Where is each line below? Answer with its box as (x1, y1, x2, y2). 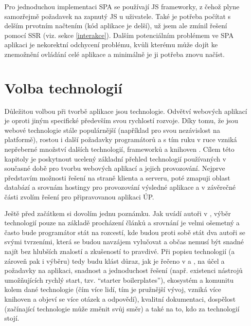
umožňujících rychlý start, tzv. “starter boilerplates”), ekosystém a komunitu (4, 274, 234, 285)
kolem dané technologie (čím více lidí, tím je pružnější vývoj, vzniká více (4, 284, 221, 294)
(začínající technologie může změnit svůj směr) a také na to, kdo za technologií (4, 303, 240, 313)
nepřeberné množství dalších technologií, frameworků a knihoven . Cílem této (4, 144, 234, 154)
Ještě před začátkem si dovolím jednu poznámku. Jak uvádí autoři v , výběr (4, 208, 231, 218)
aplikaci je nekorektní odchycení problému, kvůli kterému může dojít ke (4, 39, 218, 50)
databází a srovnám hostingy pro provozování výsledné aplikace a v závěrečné (4, 182, 236, 192)
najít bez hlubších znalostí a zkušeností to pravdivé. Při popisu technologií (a (4, 246, 235, 256)
